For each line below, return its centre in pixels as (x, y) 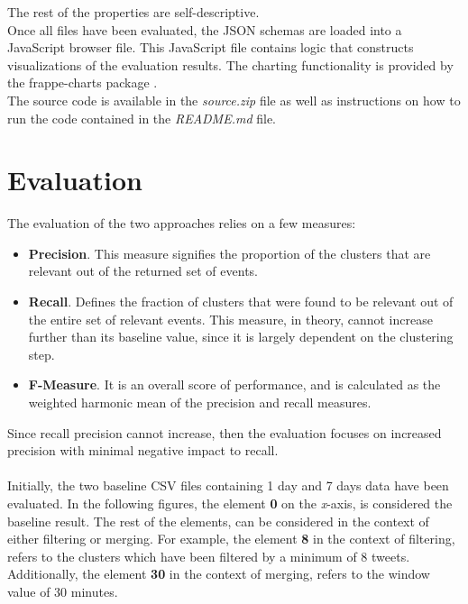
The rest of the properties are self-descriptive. (133, 12)
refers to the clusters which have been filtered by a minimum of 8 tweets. (209, 556)
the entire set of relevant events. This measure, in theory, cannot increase (230, 319)
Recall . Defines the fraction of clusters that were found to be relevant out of (241, 302)
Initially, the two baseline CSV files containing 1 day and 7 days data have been (228, 485)
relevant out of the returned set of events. (143, 271)
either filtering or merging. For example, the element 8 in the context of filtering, (231, 539)
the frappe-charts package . (83, 82)
